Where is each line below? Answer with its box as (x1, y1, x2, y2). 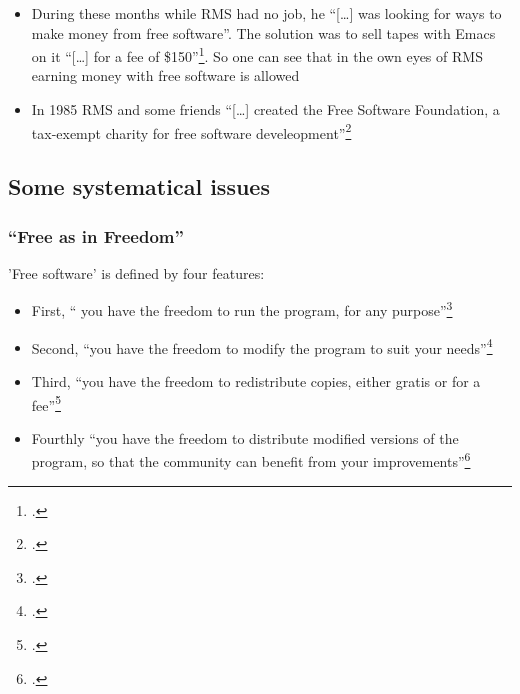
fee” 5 (31, 391, 61, 415)
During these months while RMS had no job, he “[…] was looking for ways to (31, 3, 502, 23)
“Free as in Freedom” (8, 223, 184, 248)
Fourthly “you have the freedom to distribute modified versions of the (31, 427, 459, 448)
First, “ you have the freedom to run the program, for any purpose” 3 (31, 297, 453, 321)
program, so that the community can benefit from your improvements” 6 (31, 448, 471, 472)
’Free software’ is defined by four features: (8, 262, 265, 283)
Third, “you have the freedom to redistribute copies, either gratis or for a (31, 370, 481, 391)
